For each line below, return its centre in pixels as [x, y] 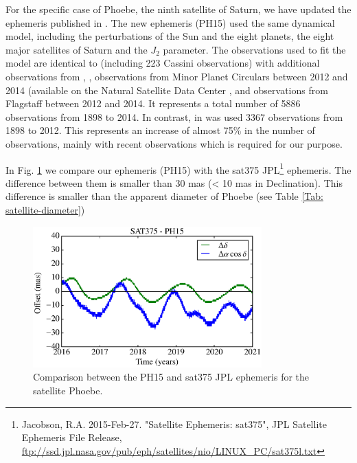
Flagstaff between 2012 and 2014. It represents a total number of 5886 [153, 103]
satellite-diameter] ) [45, 209]
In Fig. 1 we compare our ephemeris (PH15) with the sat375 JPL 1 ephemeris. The [178, 168]
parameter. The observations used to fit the [254, 49]
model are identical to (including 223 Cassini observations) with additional [163, 63]
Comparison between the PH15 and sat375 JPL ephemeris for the [171, 377]
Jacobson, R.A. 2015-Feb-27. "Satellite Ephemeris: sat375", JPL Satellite [174, 424]
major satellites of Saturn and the [77, 49]
